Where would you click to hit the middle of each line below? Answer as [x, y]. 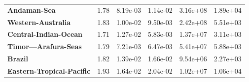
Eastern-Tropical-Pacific [49, 70]
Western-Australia [39, 22]
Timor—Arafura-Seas [45, 46]
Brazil [18, 59]
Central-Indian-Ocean [45, 34]
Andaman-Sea [32, 10]
